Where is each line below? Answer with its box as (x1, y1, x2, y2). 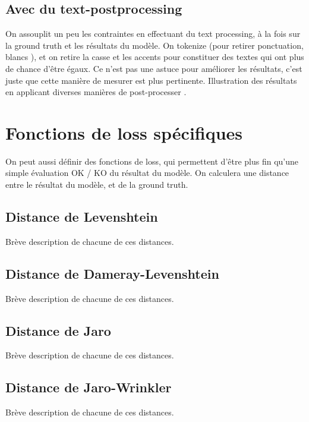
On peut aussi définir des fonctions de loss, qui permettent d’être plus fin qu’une (5, 155, 299, 167)
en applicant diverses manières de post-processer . (5, 86, 187, 98)
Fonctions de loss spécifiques (5, 120, 243, 144)
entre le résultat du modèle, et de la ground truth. (5, 178, 188, 191)
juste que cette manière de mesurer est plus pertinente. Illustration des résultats (5, 74, 297, 86)
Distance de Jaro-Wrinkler (5, 378, 172, 396)
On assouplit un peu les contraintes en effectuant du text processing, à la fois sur (5, 27, 301, 40)
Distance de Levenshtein (5, 207, 158, 226)
